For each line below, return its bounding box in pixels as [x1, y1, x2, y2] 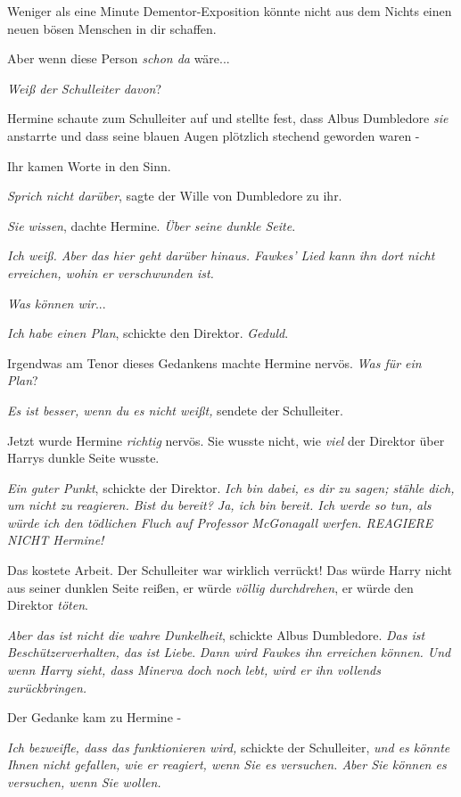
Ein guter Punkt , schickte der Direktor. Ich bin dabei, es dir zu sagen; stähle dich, [7, 478, 455, 497]
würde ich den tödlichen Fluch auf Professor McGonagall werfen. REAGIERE [7, 513, 433, 531]
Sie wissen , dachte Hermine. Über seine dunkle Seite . [7, 216, 296, 234]
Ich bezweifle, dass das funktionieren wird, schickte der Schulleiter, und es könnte [7, 737, 450, 756]
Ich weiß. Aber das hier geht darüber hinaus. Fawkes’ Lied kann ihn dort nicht [7, 246, 435, 265]
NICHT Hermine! [7, 530, 104, 549]
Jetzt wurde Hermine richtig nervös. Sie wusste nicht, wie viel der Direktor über [7, 431, 445, 449]
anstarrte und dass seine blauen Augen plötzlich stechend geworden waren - [7, 126, 420, 144]
